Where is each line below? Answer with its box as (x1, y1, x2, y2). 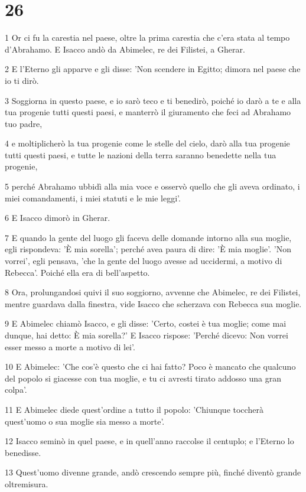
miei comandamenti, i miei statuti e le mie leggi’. (5, 191, 181, 204)
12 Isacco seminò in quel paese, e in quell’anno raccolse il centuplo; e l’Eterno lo (5, 435, 294, 447)
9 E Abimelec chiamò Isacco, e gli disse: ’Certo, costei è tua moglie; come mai (5, 317, 287, 330)
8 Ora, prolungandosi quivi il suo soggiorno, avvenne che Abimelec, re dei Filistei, (5, 286, 301, 298)
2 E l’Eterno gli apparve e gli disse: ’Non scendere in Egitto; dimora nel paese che (5, 63, 301, 75)
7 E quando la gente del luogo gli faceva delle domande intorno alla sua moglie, (5, 231, 292, 243)
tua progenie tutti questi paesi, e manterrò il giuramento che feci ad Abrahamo (5, 106, 291, 118)
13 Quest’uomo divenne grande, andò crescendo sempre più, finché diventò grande (5, 466, 301, 478)
